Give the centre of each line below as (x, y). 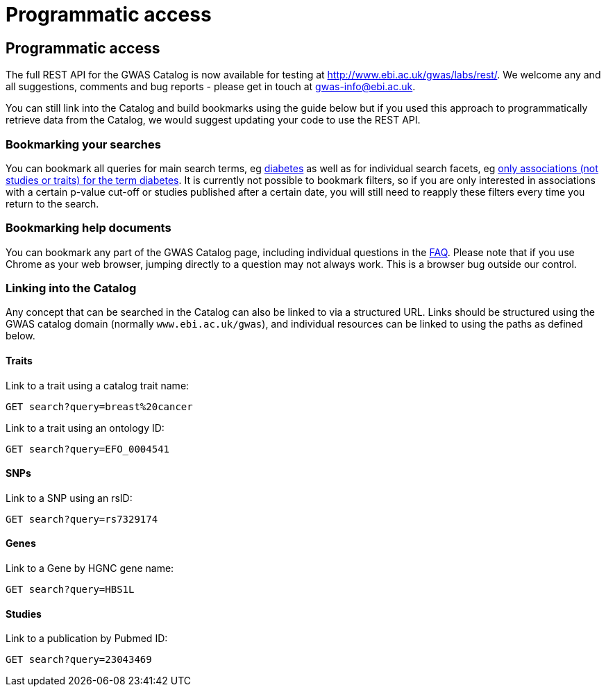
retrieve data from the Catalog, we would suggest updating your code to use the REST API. (213, 120)
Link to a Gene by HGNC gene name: (90, 568)
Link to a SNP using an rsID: (69, 498)
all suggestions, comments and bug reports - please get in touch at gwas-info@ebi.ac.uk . (211, 87)
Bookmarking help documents (89, 228)
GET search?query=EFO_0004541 (88, 449)
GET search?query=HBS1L (70, 590)
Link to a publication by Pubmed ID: (87, 639)
